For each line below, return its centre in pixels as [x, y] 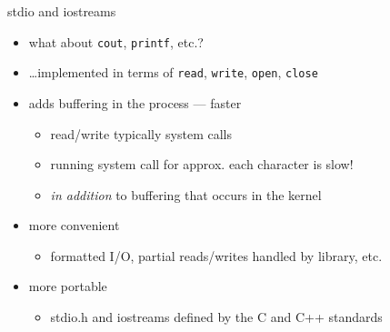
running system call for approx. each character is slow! [202, 164]
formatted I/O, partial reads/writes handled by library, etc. [216, 255]
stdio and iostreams [62, 11]
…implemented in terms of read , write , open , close [173, 72]
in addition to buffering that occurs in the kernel [186, 194]
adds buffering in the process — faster [135, 102]
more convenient [74, 225]
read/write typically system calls [141, 133]
